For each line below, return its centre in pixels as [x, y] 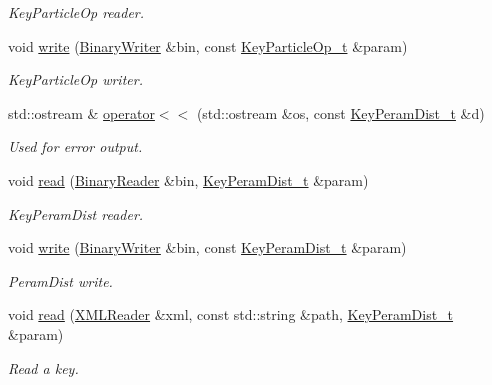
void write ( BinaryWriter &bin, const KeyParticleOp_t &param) [208, 45]
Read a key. [43, 367]
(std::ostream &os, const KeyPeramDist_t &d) [340, 112]
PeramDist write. [60, 280]
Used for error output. [75, 146]
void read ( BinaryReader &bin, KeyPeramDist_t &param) [188, 179]
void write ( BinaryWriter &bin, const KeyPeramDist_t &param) [207, 247]
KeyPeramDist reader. [76, 213]
